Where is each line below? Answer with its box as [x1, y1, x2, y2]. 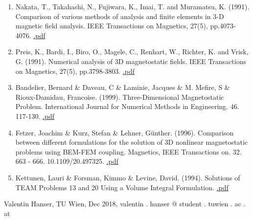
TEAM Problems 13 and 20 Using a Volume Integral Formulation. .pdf [15, 182, 229, 192]
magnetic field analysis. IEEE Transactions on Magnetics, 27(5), [15, 21, 208, 31]
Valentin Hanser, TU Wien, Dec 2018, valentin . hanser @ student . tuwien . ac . [4, 198, 246, 209]
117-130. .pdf [15, 110, 55, 121]
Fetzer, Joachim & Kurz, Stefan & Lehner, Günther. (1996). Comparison [15, 127, 234, 137]
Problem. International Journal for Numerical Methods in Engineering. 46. [15, 101, 239, 111]
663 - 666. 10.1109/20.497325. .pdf [15, 156, 118, 166]
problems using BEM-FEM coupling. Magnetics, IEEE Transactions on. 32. [15, 146, 242, 156]
